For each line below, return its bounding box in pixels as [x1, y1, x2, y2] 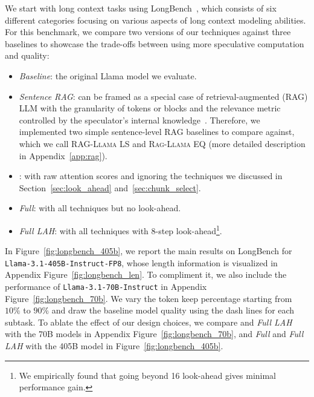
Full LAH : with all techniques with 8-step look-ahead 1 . [19, 222, 222, 237]
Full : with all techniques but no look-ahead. [19, 202, 181, 214]
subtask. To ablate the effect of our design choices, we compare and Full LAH [5, 315, 292, 328]
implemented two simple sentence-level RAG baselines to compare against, [19, 125, 295, 138]
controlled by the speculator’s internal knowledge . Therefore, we [19, 113, 260, 126]
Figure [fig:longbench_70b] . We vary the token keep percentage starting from [5, 292, 292, 304]
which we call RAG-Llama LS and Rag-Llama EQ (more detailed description [19, 137, 306, 149]
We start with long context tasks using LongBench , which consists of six [5, 2, 277, 14]
